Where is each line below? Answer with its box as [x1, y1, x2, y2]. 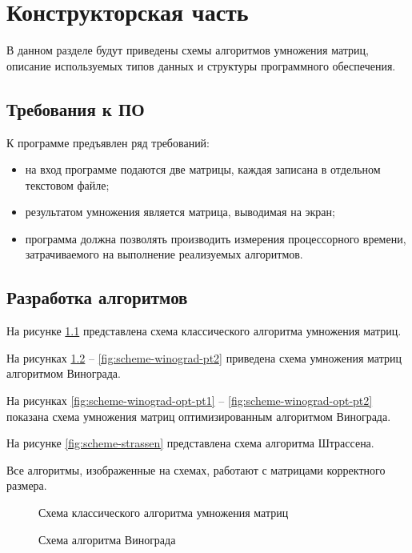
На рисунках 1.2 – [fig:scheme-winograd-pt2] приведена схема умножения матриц [6, 349, 402, 366]
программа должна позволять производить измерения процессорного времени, [25, 230, 406, 246]
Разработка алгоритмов [6, 285, 188, 310]
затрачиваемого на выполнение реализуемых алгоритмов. [25, 246, 303, 262]
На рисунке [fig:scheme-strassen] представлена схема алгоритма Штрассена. [6, 435, 374, 451]
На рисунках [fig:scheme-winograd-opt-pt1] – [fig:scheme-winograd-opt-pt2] [6, 392, 373, 409]
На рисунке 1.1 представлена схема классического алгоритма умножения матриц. [6, 323, 402, 339]
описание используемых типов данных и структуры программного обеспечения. [6, 57, 396, 74]
